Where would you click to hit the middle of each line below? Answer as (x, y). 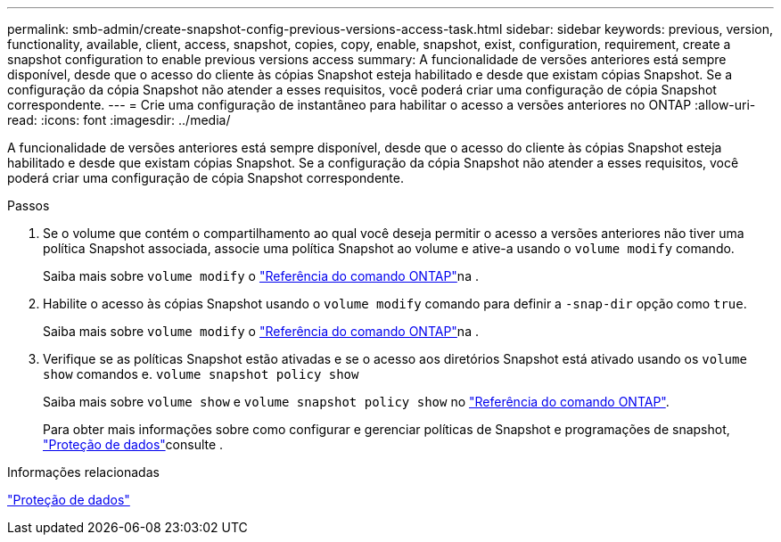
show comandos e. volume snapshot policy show (201, 374)
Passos (29, 205)
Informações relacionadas (83, 472)
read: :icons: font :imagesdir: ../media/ (119, 120)
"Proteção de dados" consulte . (133, 444)
